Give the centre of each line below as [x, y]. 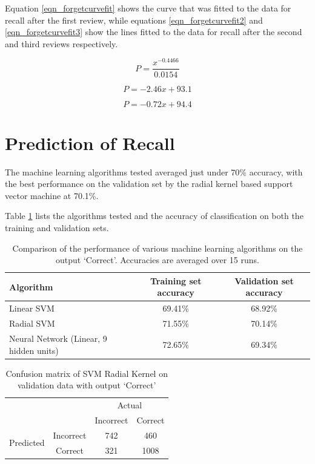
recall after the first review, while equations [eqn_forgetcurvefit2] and [134, 20]
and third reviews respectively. [61, 43]
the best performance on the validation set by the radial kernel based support [149, 184]
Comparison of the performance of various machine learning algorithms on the [157, 248]
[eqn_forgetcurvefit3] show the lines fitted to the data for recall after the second [154, 32]
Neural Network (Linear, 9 [58, 338]
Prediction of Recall [90, 142]
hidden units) [34, 350]
